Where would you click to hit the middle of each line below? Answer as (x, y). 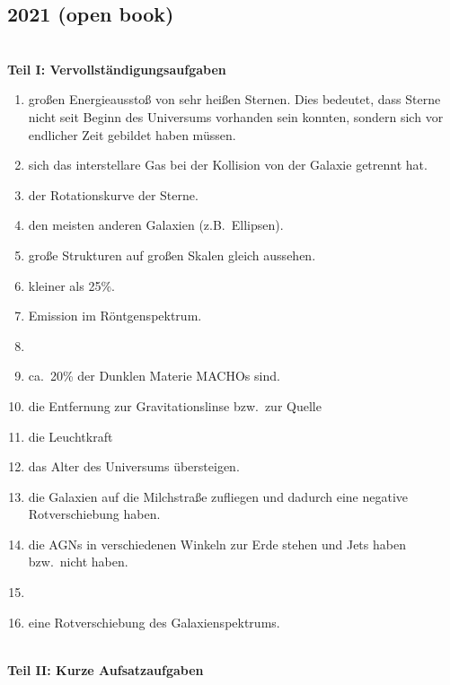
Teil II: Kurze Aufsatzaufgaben (106, 669)
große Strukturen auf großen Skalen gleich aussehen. (172, 255)
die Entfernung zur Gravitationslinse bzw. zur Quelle (175, 405)
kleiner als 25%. (71, 285)
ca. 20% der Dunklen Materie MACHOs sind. (154, 376)
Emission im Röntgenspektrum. (115, 316)
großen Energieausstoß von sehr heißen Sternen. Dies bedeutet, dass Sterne (234, 99)
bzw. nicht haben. (78, 562)
